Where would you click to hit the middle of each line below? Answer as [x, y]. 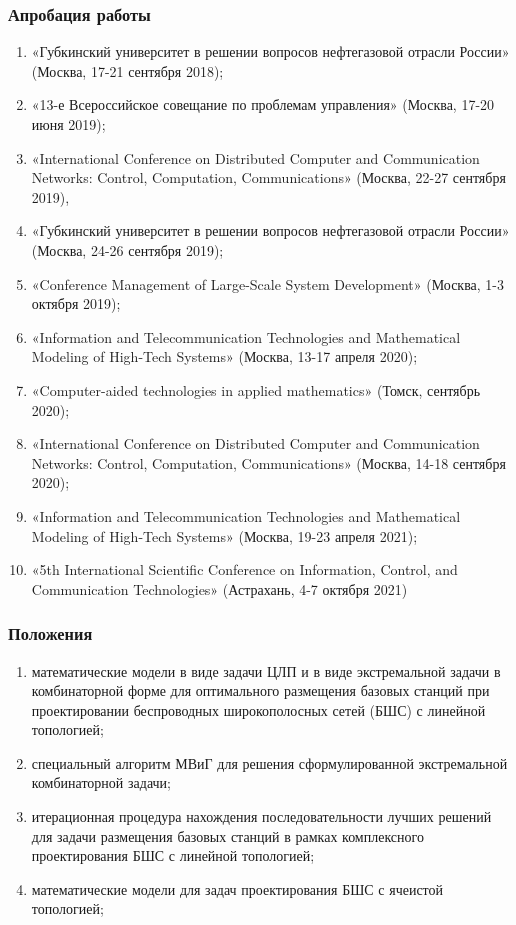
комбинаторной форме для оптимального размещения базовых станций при [260, 690]
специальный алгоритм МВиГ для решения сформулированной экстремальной [269, 762]
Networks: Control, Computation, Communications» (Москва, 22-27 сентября [268, 177]
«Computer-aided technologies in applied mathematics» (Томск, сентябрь [256, 389]
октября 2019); [76, 303]
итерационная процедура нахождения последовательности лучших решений [261, 816]
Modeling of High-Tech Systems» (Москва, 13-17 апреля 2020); [224, 356]
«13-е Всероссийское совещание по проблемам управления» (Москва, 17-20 [263, 104]
